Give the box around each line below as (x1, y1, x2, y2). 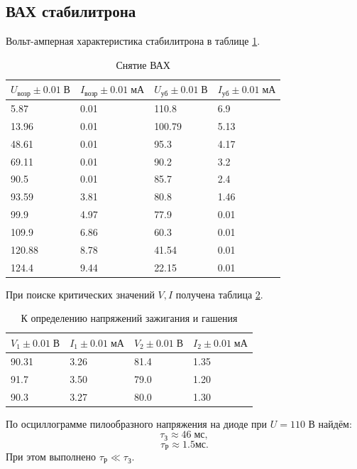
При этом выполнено (6, 449, 96, 464)
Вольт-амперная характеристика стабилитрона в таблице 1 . (6, 33, 260, 48)
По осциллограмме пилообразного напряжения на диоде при (6, 416, 268, 431)
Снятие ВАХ (116, 57, 170, 72)
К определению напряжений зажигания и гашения (21, 311, 238, 325)
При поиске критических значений (6, 286, 155, 301)
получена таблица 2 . (175, 286, 263, 301)
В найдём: (308, 416, 352, 431)
